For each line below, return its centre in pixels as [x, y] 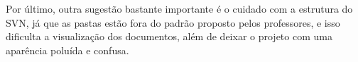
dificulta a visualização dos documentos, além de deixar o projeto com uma [169, 36]
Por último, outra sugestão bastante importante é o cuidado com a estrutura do [179, 8]
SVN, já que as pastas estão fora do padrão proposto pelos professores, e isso [173, 22]
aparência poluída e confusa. [67, 50]
